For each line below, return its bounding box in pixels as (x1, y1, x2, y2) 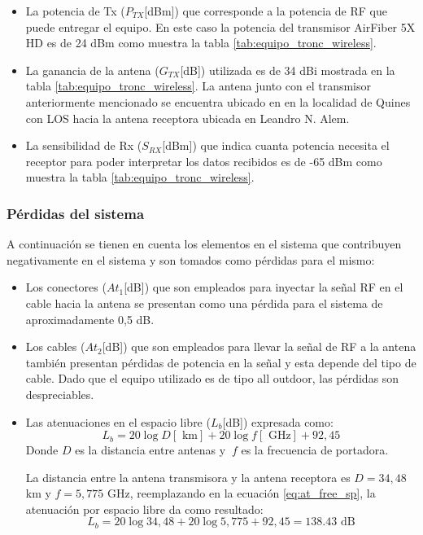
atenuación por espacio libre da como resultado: (25, 500, 264, 517)
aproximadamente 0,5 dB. (25, 310, 155, 327)
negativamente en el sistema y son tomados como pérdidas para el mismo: (7, 251, 375, 268)
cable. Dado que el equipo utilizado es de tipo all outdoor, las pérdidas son (25, 370, 399, 387)
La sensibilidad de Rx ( (25, 137, 142, 154)
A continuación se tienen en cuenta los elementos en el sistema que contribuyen (7, 235, 402, 252)
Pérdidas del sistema (7, 203, 145, 223)
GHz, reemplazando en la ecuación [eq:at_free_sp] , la (107, 485, 376, 502)
